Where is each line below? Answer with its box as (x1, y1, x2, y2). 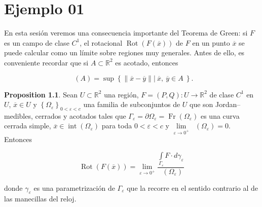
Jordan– (215, 99, 241, 110)
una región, (104, 89, 139, 99)
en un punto (192, 37, 230, 48)
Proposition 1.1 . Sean (4, 89, 78, 99)
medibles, (4, 110, 33, 121)
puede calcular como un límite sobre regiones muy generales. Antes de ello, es (4, 47, 245, 58)
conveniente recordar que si (4, 57, 89, 67)
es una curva (200, 110, 240, 121)
